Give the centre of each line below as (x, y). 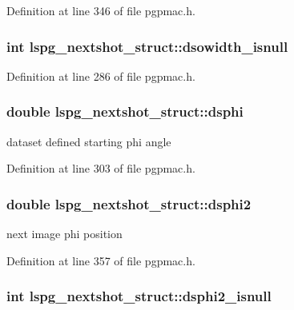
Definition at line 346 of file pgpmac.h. (101, 10)
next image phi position (64, 234)
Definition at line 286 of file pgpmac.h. (101, 76)
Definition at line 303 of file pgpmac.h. (101, 168)
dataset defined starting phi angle (89, 141)
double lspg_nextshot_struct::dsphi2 (129, 203)
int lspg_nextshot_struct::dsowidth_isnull (147, 46)
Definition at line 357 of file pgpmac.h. (101, 260)
